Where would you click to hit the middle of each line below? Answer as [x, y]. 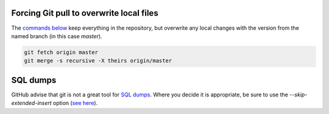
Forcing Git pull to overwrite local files [85, 13]
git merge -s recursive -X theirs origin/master [98, 61]
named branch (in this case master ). [57, 36]
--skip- [299, 95]
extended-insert [31, 103]
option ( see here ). [75, 103]
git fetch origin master [61, 52]
